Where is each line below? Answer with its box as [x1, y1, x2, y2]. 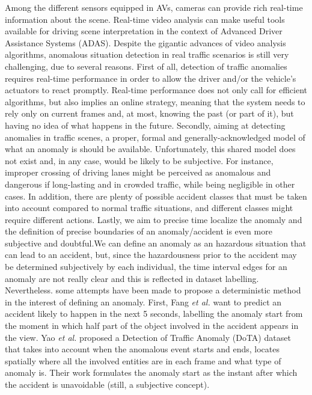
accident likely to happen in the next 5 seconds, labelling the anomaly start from [5, 307, 303, 320]
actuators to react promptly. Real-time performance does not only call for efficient [5, 84, 308, 96]
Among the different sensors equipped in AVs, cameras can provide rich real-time [5, 1, 303, 13]
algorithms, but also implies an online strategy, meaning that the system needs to [5, 95, 305, 108]
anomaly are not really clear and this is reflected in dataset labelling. [5, 272, 259, 284]
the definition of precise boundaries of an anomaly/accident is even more [5, 225, 272, 237]
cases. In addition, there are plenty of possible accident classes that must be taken [5, 189, 307, 202]
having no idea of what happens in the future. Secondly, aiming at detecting [5, 118, 286, 131]
